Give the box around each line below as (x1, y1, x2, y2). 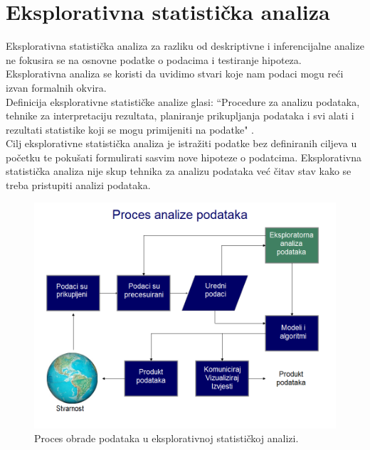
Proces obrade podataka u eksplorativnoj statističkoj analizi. (34, 431, 299, 446)
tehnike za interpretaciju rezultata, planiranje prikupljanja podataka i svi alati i (6, 108, 354, 123)
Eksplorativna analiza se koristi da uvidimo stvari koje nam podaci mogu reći (6, 66, 344, 81)
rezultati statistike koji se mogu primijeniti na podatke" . (6, 122, 254, 136)
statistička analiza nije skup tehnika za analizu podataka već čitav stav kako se (6, 164, 351, 178)
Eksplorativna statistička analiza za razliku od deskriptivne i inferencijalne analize (6, 38, 364, 53)
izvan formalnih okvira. (6, 80, 107, 95)
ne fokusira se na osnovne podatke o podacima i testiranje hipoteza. (6, 52, 302, 67)
